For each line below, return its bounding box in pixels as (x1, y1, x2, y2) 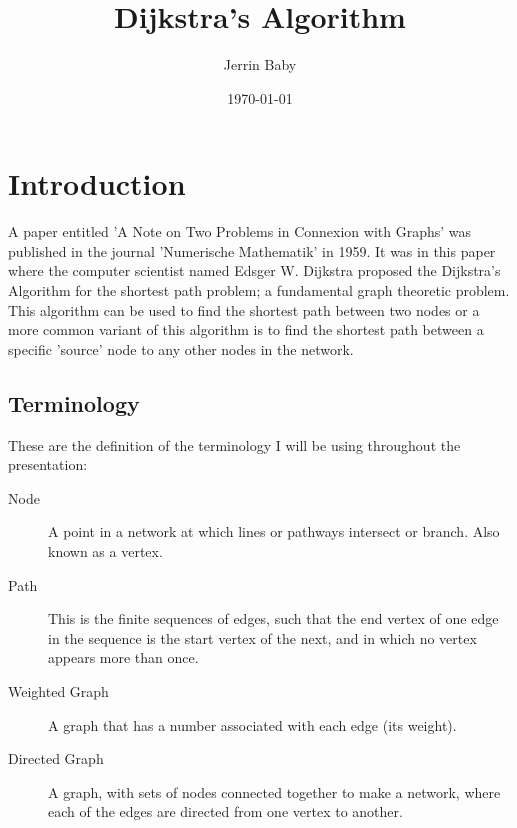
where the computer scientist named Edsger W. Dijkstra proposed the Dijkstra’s (8, 260, 501, 281)
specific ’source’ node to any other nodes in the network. (8, 338, 354, 359)
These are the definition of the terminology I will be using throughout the (8, 434, 461, 455)
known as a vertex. (48, 540, 163, 561)
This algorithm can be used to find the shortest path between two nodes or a (8, 299, 480, 320)
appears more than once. (48, 647, 199, 668)
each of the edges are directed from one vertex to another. (48, 801, 403, 822)
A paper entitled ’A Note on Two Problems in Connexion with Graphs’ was (8, 221, 472, 242)
